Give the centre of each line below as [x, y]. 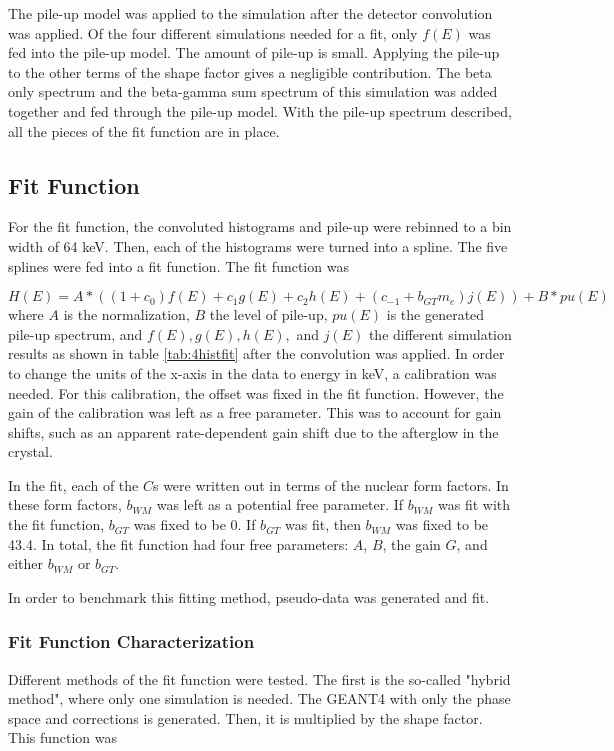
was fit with [474, 504]
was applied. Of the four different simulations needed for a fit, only [213, 32]
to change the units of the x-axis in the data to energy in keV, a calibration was [252, 372]
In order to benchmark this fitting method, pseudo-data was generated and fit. [249, 596]
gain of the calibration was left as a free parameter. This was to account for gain [255, 412]
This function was [63, 737]
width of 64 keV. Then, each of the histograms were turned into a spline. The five [258, 245]
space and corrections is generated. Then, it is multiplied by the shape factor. [245, 717]
